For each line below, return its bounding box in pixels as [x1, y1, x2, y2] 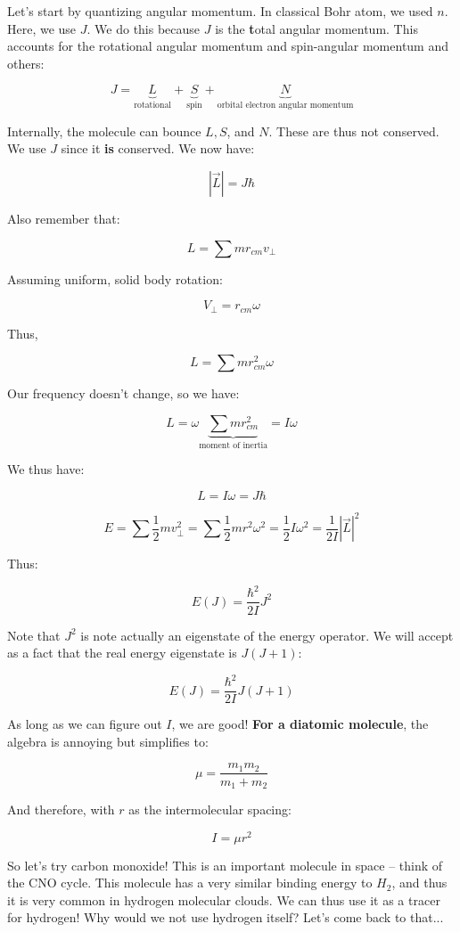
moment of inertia [199, 440, 268, 450]
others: [7, 53, 45, 72]
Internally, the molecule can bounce [7, 121, 201, 140]
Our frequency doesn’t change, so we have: [7, 384, 240, 403]
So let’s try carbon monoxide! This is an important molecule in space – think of [7, 855, 443, 874]
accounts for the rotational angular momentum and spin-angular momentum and [7, 37, 449, 55]
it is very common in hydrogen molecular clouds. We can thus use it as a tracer [7, 890, 440, 909]
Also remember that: [7, 209, 120, 227]
